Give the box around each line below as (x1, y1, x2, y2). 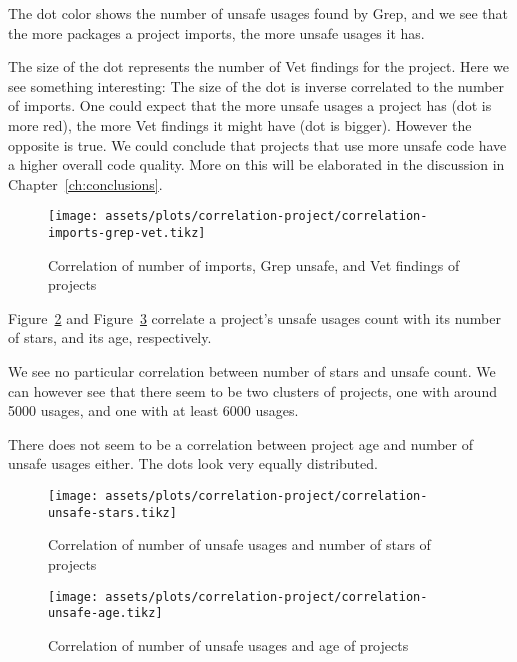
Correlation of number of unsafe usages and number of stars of (48, 534, 431, 555)
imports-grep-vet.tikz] (48, 226, 206, 240)
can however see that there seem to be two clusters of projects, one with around (8, 380, 497, 401)
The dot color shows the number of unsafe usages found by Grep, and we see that (8, 3, 508, 23)
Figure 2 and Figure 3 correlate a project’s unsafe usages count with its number (8, 307, 501, 328)
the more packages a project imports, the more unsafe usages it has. (8, 22, 425, 43)
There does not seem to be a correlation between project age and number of (8, 433, 474, 454)
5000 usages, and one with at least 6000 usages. (8, 400, 299, 421)
